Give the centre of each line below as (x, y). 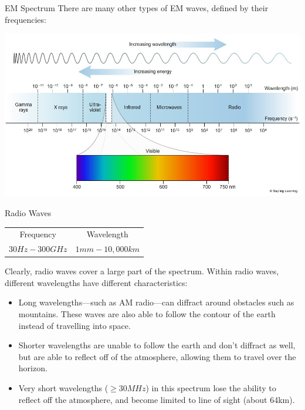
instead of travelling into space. (74, 325)
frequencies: (26, 19)
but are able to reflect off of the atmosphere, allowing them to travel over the (157, 356)
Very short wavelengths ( (63, 388)
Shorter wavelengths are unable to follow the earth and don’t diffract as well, (157, 345)
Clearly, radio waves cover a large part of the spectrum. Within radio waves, (142, 271)
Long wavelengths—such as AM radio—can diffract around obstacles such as (156, 302)
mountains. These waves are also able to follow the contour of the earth (147, 314)
